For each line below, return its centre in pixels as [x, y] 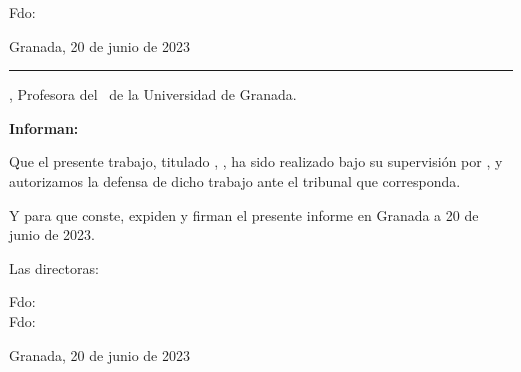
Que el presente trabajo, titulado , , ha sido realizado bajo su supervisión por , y [256, 161]
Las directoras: [54, 267]
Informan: [44, 127]
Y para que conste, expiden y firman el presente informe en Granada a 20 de [244, 214]
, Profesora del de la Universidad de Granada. [153, 94]
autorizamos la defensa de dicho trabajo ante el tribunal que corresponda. [235, 180]
